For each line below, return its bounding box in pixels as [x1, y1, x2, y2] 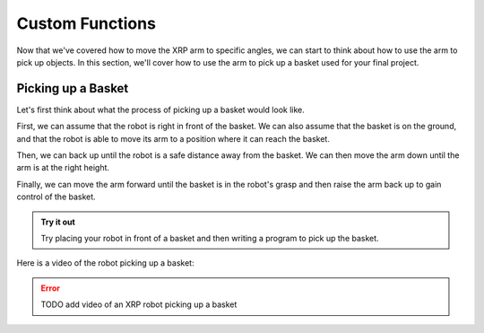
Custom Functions [16, 13, 157, 33]
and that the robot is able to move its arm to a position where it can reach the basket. [16, 133, 331, 144]
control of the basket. [16, 191, 96, 202]
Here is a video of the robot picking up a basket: [16, 258, 194, 268]
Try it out [40, 216, 75, 227]
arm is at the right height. [16, 162, 110, 173]
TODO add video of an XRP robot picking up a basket [40, 299, 238, 310]
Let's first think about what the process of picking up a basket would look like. [16, 104, 305, 115]
